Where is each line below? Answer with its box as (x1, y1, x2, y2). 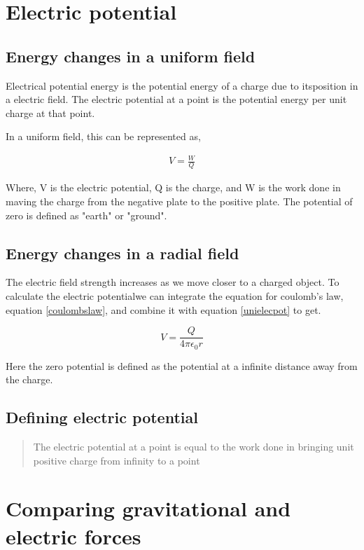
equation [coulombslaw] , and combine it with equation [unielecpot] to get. (6, 302, 321, 317)
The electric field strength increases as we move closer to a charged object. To (6, 275, 339, 289)
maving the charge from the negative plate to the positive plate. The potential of (6, 193, 353, 208)
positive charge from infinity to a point (33, 453, 200, 467)
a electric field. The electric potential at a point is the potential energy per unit (6, 92, 347, 106)
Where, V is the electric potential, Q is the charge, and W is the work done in (6, 180, 341, 195)
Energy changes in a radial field (6, 242, 239, 263)
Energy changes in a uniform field (6, 45, 255, 67)
